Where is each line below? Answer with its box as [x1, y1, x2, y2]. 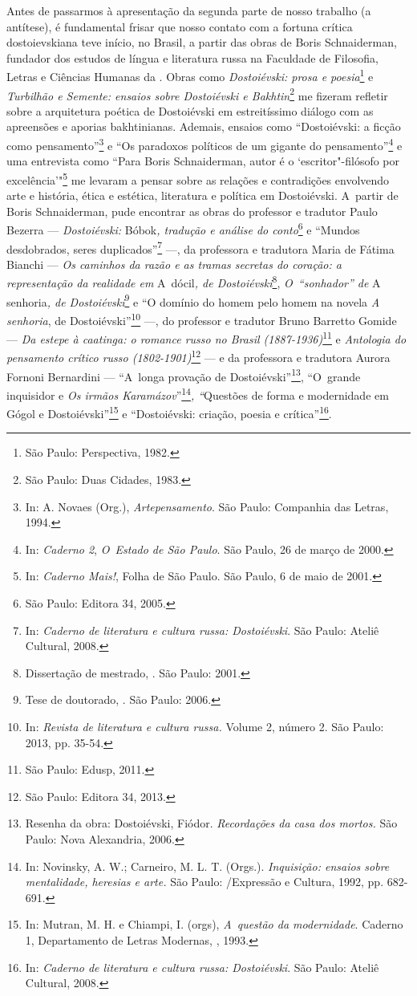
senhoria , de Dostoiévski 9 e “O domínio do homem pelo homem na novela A [6, 291, 380, 310]
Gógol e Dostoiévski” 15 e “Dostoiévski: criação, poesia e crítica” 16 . [6, 403, 332, 421]
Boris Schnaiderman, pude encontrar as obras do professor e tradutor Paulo [6, 202, 378, 219]
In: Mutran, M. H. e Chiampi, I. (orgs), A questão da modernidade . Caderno [25, 916, 403, 933]
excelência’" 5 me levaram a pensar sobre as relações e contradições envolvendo [6, 169, 390, 188]
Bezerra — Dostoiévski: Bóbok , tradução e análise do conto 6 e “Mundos [6, 219, 360, 238]
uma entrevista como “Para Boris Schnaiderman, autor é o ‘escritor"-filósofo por [6, 152, 400, 169]
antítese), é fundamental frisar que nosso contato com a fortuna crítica [6, 18, 353, 35]
